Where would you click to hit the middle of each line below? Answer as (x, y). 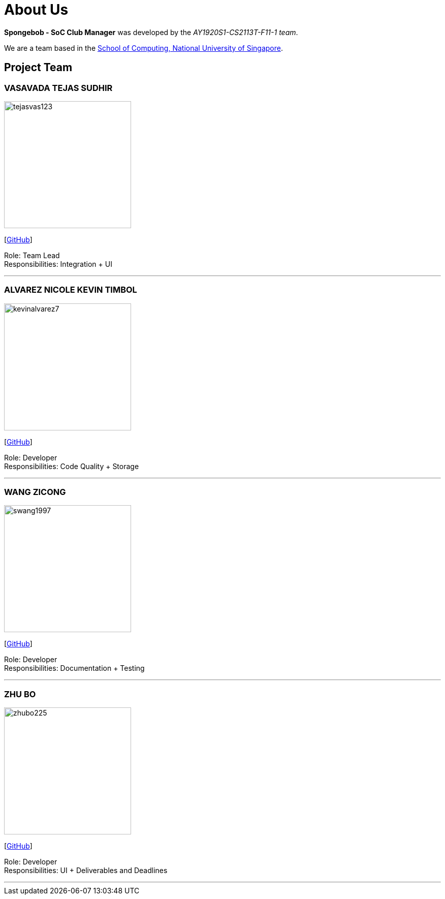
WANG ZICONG (35, 492)
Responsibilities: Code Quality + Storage (72, 466)
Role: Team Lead (32, 255)
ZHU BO (20, 694)
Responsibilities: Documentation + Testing (74, 668)
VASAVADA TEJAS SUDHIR (58, 88)
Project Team (38, 68)
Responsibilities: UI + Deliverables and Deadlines (86, 871)
